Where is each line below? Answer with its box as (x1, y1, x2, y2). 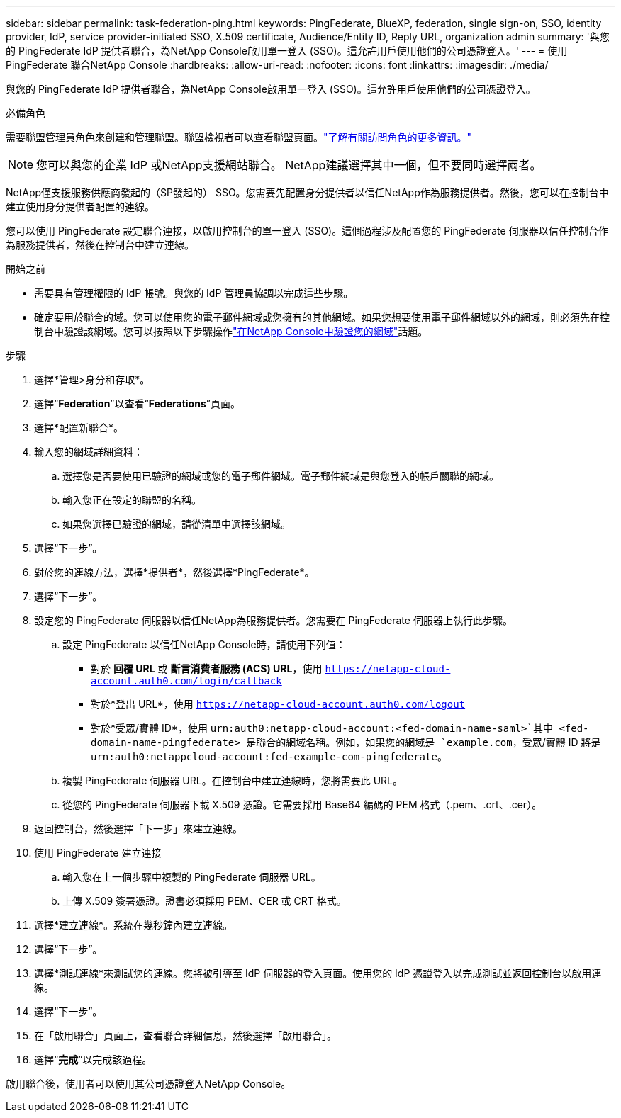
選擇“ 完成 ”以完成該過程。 (34, 1054, 152, 1066)
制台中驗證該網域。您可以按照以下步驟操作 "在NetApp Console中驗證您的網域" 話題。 (34, 325, 428, 337)
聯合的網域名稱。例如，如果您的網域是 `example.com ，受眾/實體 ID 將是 (256, 736, 601, 748)
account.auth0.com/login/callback (91, 675, 282, 687)
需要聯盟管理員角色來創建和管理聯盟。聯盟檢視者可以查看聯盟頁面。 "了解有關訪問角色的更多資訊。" (6, 131, 472, 143)
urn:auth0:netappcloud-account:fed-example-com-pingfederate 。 (91, 750, 447, 762)
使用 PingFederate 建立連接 (34, 847, 162, 859)
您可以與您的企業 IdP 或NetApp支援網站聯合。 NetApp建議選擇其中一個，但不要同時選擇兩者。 (36, 158, 542, 172)
